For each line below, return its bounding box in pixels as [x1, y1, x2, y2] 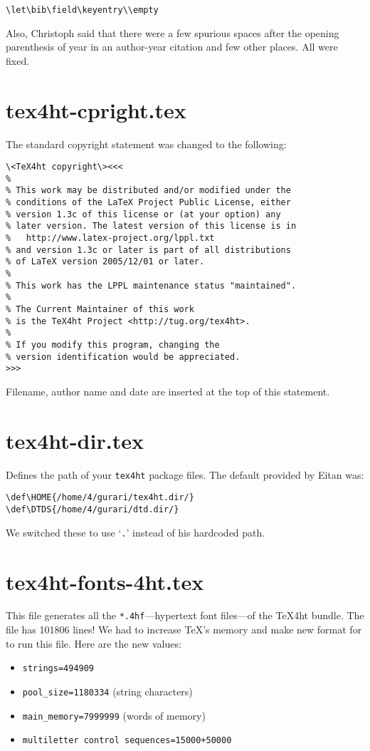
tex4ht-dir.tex [6, 425, 144, 455]
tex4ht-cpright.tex [6, 95, 186, 124]
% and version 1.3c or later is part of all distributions [6, 244, 291, 255]
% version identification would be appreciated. [6, 351, 240, 362]
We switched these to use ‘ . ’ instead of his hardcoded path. [6, 524, 265, 539]
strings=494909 [22, 663, 95, 674]
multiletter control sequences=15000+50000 [22, 735, 232, 746]
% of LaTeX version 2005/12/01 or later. [6, 257, 205, 267]
